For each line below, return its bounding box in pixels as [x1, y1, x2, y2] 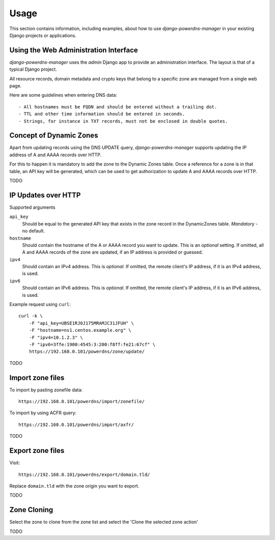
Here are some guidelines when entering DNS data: [9, 92, 117, 98]
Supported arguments [9, 204, 56, 210]
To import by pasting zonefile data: [9, 387, 83, 393]
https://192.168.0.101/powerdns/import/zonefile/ [18, 399, 145, 405]
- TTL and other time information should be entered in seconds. [18, 111, 185, 117]
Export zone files [9, 446, 65, 455]
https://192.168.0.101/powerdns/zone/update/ [29, 349, 145, 355]
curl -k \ [18, 313, 43, 319]
